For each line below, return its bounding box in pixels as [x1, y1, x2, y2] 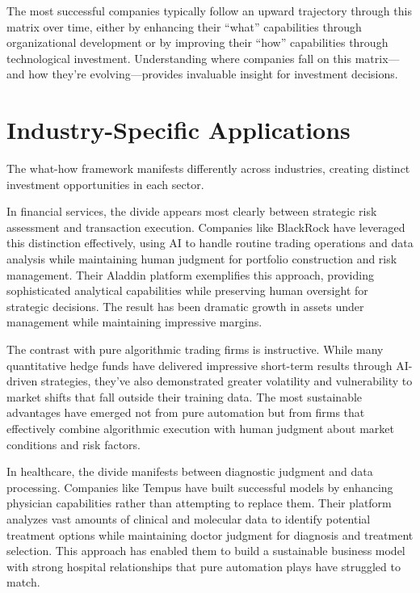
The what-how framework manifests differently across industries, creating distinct [6, 160, 410, 177]
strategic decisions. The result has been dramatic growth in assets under [6, 297, 364, 314]
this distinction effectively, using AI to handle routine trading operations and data [6, 234, 414, 251]
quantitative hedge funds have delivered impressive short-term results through [6, 356, 393, 373]
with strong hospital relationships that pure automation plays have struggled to [6, 557, 401, 574]
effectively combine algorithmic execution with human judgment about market [6, 420, 394, 436]
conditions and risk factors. [6, 435, 141, 452]
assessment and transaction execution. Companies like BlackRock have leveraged [6, 218, 405, 235]
